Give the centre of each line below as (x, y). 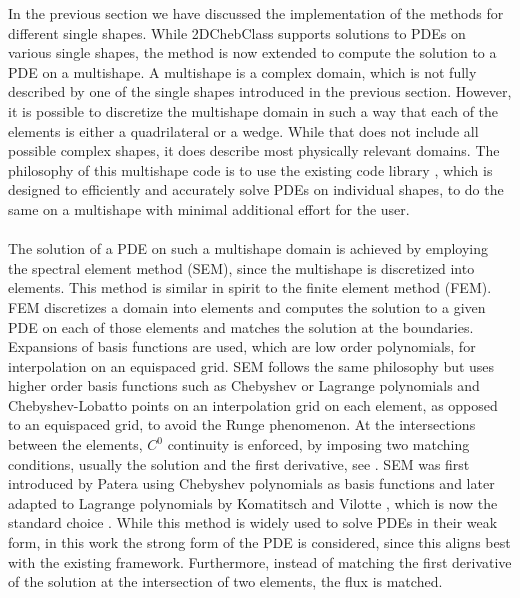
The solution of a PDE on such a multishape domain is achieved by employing (248, 248)
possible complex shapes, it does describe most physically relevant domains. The (254, 150)
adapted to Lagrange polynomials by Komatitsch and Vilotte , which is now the (253, 502)
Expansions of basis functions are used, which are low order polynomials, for (242, 346)
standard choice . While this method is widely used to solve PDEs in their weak (253, 522)
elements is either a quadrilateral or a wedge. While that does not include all (243, 130)
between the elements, (75, 444)
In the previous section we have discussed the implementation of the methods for (256, 13)
